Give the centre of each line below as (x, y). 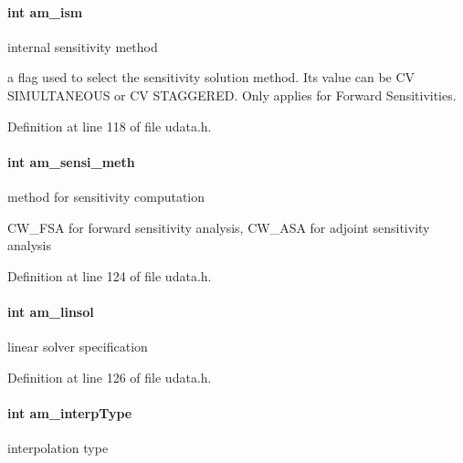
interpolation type (58, 448)
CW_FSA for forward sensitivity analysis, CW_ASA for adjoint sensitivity (219, 227)
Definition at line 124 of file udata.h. (110, 275)
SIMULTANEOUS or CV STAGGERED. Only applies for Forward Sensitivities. (232, 95)
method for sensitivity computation (106, 196)
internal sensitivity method (83, 46)
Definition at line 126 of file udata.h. (110, 377)
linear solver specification (78, 347)
